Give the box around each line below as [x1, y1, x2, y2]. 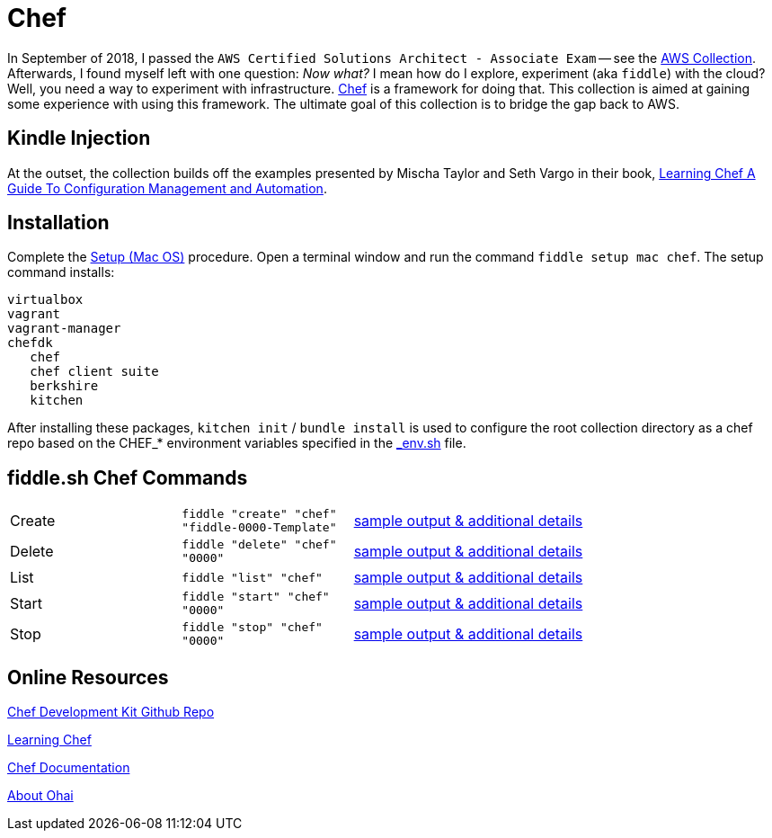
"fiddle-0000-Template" [182, 521, 337, 535]
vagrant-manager [7, 321, 121, 336]
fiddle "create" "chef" [182, 507, 337, 522]
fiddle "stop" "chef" [182, 620, 323, 635]
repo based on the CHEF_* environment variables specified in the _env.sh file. [7, 435, 466, 451]
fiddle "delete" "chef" [182, 538, 337, 552]
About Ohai [7, 788, 74, 804]
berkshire [30, 379, 99, 394]
